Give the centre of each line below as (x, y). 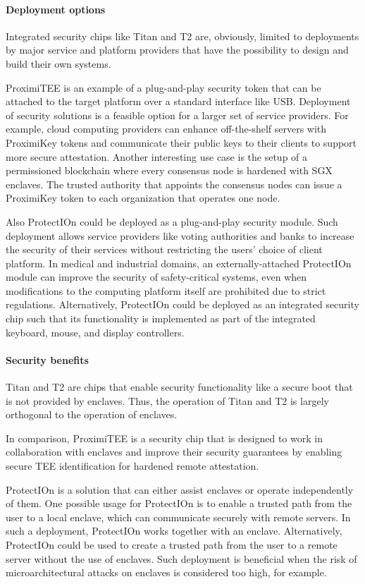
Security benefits (47, 359)
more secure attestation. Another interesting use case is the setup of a (157, 156)
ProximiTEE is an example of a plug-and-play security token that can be (163, 87)
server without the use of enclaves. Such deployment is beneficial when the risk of (181, 558)
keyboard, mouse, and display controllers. (95, 332)
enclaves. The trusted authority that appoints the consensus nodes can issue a (174, 184)
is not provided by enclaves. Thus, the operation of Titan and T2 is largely (167, 400)
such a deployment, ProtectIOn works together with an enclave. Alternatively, (174, 531)
